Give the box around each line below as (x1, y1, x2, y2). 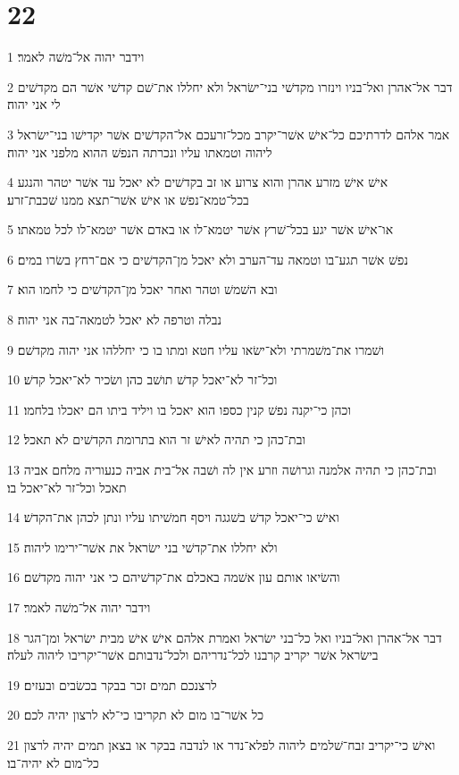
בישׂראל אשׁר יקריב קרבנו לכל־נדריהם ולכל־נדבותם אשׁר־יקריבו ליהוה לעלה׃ (7, 645, 379, 664)
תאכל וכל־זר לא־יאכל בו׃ (7, 477, 127, 496)
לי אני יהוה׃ (7, 95, 61, 114)
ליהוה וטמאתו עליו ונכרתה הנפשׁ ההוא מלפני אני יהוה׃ (7, 142, 272, 161)
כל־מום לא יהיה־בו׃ (7, 753, 99, 771)
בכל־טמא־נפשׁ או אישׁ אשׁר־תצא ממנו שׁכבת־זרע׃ (7, 190, 249, 208)
